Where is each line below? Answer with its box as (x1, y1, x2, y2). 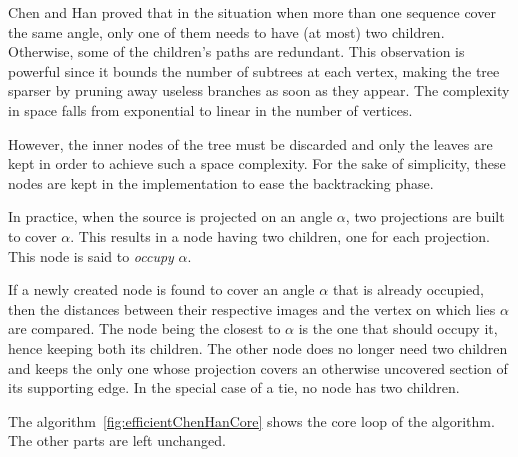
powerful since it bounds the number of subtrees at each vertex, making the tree (8, 60, 500, 81)
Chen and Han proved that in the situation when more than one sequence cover (8, 2, 496, 22)
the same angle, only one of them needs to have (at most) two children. (8, 21, 445, 42)
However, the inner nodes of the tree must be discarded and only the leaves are (8, 133, 493, 154)
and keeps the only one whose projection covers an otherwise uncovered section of (8, 357, 508, 378)
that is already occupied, (332, 279, 484, 300)
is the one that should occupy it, (298, 318, 498, 339)
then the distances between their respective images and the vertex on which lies (8, 298, 496, 319)
